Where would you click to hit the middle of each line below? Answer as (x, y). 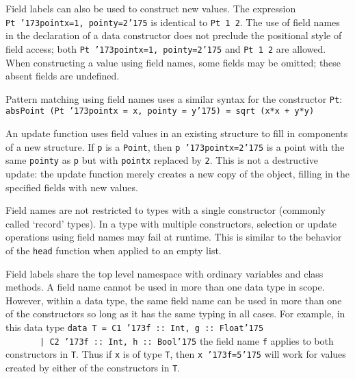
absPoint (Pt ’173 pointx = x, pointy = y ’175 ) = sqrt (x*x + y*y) (160, 111)
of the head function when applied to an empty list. (114, 250)
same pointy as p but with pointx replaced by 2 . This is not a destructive (162, 160)
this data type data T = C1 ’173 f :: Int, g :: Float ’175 (135, 327)
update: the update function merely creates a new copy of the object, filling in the (178, 173)
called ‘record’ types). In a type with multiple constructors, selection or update (171, 223)
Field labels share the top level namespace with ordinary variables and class (165, 273)
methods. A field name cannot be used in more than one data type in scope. (165, 287)
